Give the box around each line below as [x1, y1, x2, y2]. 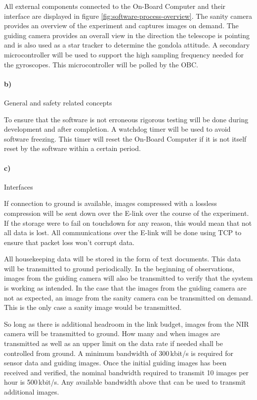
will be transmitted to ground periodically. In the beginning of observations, [4, 263, 234, 273]
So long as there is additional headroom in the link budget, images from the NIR [4, 318, 249, 329]
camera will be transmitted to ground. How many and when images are [4, 328, 220, 339]
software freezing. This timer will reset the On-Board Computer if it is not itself [4, 133, 247, 144]
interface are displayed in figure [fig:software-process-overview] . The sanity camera [4, 10, 252, 21]
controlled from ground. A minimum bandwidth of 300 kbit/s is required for [4, 348, 234, 358]
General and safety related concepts [4, 97, 112, 107]
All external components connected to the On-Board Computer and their [4, 1, 226, 11]
